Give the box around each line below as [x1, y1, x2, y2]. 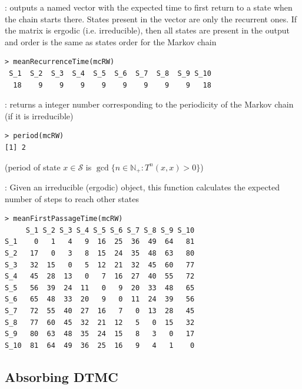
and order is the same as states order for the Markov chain [5, 35, 217, 48]
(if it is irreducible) [5, 109, 74, 122]
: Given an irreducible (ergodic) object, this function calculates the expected [5, 180, 280, 193]
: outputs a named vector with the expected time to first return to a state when [5, 1, 293, 13]
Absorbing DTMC [5, 367, 118, 385]
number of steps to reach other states [5, 192, 139, 204]
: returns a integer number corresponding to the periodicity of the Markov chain [5, 98, 294, 110]
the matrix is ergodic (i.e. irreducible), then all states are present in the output [5, 24, 290, 36]
